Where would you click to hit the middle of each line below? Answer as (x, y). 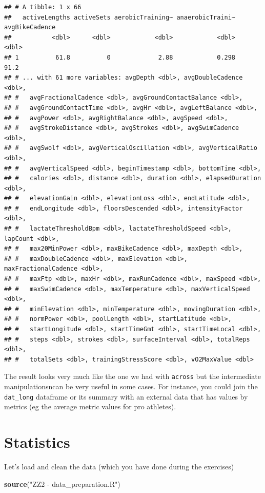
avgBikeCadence (30, 27)
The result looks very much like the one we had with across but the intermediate (132, 376)
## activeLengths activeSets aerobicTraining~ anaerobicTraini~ (120, 17)
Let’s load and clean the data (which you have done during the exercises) (119, 466)
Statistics (37, 442)
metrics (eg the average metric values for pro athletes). (90, 406)
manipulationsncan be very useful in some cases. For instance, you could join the (131, 386)
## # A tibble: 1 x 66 (43, 7)
